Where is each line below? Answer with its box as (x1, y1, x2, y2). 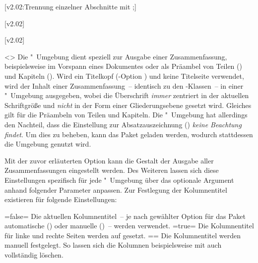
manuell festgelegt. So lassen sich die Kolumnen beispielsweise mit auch (4, 240, 222, 250)
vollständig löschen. (4, 250, 64, 260)
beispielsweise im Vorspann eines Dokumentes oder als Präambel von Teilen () (4, 61, 242, 71)
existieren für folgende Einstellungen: (4, 194, 117, 205)
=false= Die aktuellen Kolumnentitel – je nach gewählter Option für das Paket (4, 210, 246, 221)
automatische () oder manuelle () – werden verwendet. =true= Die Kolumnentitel (4, 220, 254, 231)
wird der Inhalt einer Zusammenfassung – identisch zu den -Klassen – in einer (4, 80, 244, 91)
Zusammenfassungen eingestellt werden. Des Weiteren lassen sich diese (4, 165, 219, 175)
